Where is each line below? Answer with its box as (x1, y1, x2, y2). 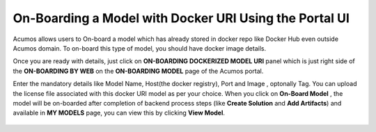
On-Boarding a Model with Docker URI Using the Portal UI (13, 10, 350, 26)
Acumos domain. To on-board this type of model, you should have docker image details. (13, 44, 267, 52)
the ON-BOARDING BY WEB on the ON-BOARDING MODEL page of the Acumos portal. (13, 67, 264, 75)
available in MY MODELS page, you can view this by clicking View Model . (13, 108, 226, 117)
